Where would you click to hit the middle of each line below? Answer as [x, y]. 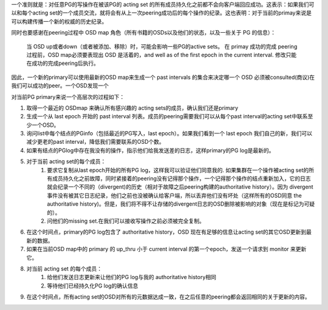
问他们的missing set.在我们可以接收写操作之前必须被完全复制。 [126, 221]
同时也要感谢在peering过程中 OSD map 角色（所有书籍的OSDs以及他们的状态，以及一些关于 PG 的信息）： [144, 33]
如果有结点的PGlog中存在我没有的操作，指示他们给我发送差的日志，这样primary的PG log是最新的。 [150, 150]
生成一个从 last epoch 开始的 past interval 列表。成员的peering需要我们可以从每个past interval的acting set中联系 [167, 116]
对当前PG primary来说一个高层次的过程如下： [68, 96]
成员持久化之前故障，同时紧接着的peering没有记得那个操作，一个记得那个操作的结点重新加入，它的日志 [181, 178]
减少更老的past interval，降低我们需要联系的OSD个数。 [96, 142]
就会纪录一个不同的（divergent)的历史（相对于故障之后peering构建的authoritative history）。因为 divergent [180, 187]
